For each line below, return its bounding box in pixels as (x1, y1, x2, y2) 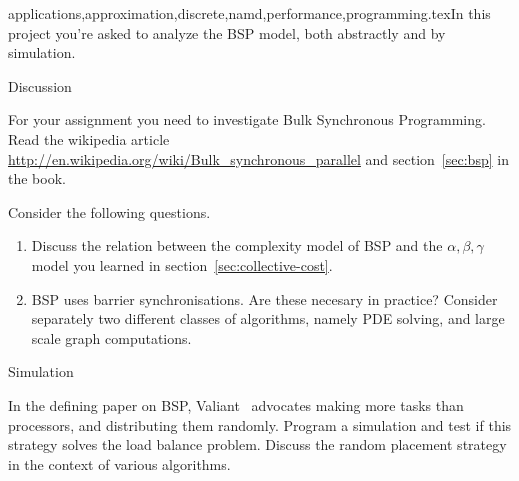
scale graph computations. (31, 327, 192, 348)
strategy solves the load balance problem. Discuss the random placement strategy (8, 434, 507, 455)
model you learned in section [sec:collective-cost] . (31, 254, 333, 275)
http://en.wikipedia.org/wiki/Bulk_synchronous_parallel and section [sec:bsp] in (8, 148, 509, 169)
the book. (8, 168, 66, 189)
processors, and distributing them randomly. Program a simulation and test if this (8, 414, 512, 435)
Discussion (8, 75, 72, 96)
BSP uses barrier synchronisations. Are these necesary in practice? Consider (31, 288, 498, 309)
